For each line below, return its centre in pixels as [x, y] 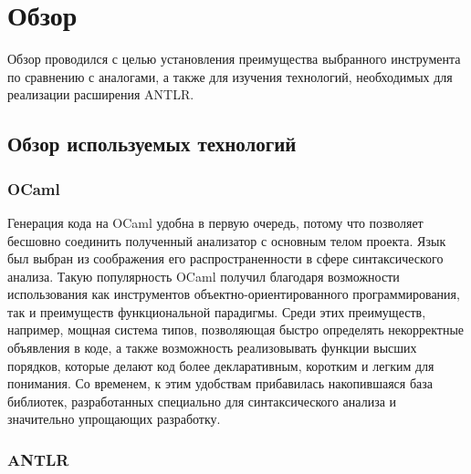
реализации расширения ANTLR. [101, 94]
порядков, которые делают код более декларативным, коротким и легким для [221, 365]
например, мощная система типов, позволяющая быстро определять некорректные [236, 330]
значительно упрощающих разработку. [114, 419]
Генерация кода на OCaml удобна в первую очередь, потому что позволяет [215, 222]
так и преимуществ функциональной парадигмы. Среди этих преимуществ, [217, 311]
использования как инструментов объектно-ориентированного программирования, [234, 294]
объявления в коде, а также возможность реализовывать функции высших [212, 348]
